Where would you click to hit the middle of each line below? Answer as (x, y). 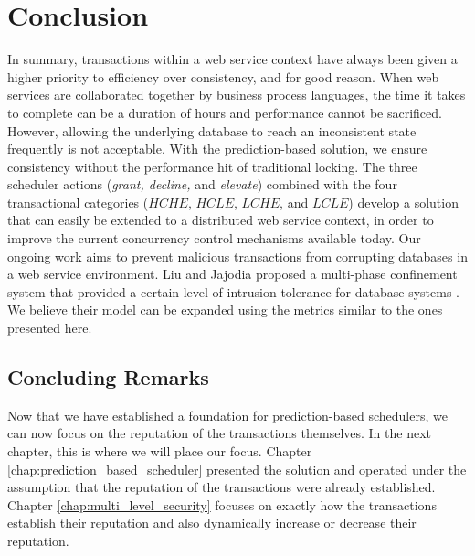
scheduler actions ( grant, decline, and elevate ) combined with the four (202, 184)
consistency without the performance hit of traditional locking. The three (212, 166)
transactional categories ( (78, 202)
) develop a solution (403, 202)
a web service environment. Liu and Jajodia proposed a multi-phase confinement (232, 274)
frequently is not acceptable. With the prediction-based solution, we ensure (217, 149)
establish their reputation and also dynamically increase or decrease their (212, 523)
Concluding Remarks (108, 377)
